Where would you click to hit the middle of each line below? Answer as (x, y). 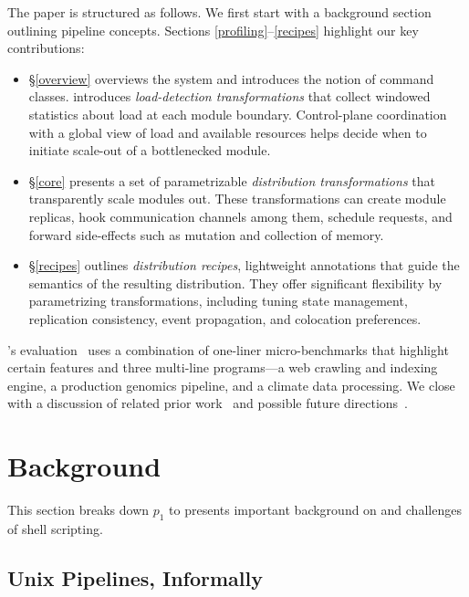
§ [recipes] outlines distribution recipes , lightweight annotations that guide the (244, 265)
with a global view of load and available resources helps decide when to (228, 132)
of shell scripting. (55, 528)
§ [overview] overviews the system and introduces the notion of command (231, 78)
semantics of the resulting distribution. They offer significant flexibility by (235, 283)
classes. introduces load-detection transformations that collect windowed (229, 96)
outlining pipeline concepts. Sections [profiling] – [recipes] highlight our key (213, 30)
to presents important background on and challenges (315, 509)
